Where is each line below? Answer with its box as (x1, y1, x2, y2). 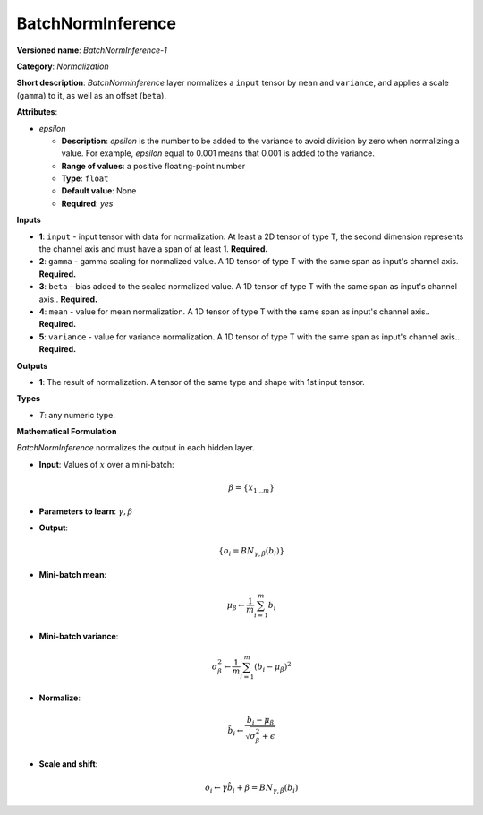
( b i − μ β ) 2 (253, 660, 292, 673)
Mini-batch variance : (38, 631, 119, 641)
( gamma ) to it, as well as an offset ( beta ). (16, 90, 167, 100)
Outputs (16, 360, 48, 371)
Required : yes (61, 198, 114, 209)
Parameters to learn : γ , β (38, 506, 133, 517)
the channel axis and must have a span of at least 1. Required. (38, 244, 268, 254)
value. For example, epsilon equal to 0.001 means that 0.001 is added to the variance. (61, 148, 375, 159)
